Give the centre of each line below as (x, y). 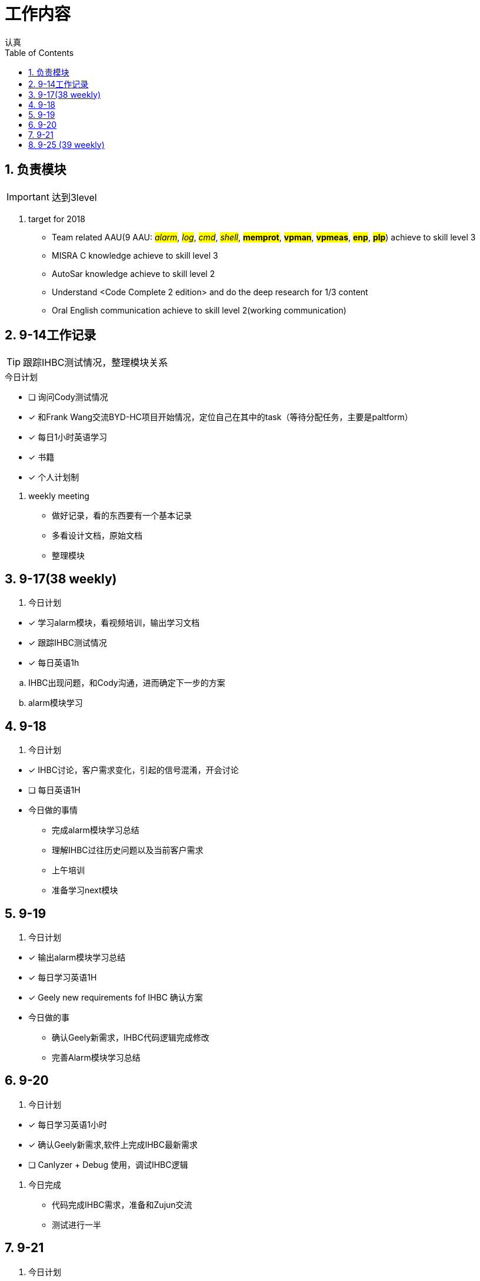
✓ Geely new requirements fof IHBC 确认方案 (116, 997)
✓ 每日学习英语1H (63, 977)
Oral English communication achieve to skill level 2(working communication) (199, 310)
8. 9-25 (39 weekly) (66, 144)
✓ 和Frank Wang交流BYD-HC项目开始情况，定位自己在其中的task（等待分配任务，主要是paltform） (221, 417)
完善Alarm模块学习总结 (96, 1057)
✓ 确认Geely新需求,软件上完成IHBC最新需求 (113, 1144)
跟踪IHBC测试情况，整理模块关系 (96, 363)
